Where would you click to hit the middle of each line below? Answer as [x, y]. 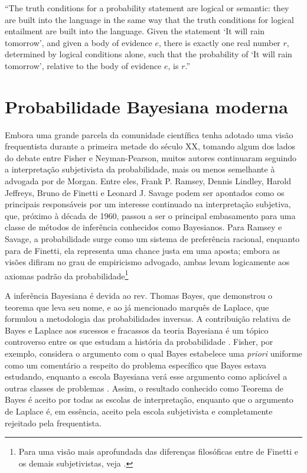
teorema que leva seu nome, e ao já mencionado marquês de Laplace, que [137, 307]
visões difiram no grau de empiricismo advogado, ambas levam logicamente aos [147, 262]
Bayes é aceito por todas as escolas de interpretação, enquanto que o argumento [149, 399]
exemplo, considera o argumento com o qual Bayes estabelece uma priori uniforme [153, 353]
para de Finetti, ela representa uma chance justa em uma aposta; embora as [143, 250]
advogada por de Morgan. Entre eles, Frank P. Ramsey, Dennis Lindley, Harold [148, 181]
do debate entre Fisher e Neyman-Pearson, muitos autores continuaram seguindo [151, 157]
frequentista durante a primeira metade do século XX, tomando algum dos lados [150, 146]
